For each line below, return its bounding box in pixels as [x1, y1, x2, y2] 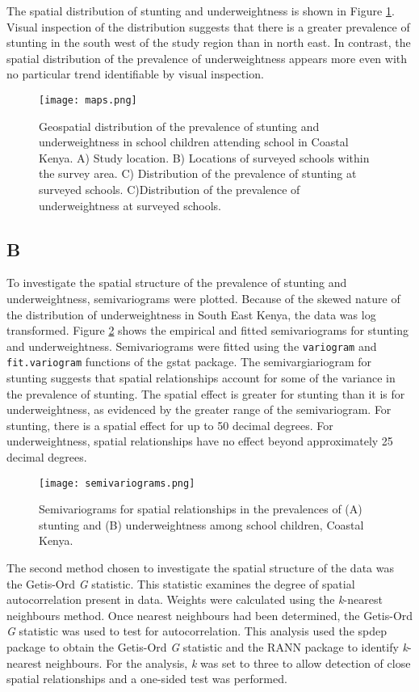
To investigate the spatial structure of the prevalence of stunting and [6, 274, 347, 291]
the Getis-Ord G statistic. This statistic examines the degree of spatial [6, 575, 355, 592]
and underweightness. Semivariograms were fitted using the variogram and [6, 337, 377, 354]
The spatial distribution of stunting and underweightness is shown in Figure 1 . [6, 2, 395, 19]
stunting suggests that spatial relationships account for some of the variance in [6, 369, 396, 386]
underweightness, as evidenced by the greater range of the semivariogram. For [6, 401, 392, 418]
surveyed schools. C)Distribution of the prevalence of [39, 181, 300, 197]
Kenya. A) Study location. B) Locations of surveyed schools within [39, 149, 370, 166]
